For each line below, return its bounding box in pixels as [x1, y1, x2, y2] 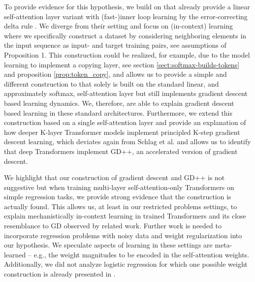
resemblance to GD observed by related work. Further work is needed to [4, 220, 222, 231]
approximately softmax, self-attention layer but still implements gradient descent [4, 88, 248, 98]
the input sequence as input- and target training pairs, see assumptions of [4, 40, 226, 50]
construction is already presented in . [4, 269, 116, 279]
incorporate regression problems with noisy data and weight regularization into [4, 230, 242, 240]
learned [4, 249, 26, 259]
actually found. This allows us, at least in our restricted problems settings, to [4, 201, 237, 211]
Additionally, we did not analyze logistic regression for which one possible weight [4, 259, 248, 269]
